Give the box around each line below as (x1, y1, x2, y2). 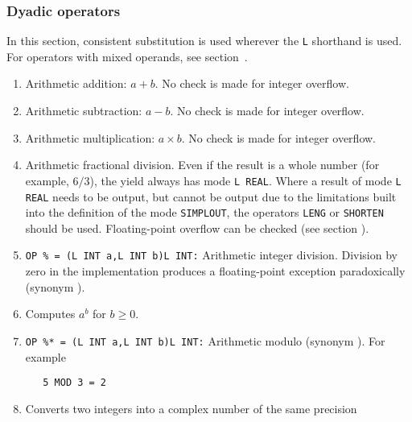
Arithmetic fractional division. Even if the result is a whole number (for (25, 156, 380, 173)
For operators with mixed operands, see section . (6, 48, 248, 64)
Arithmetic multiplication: (25, 129, 155, 146)
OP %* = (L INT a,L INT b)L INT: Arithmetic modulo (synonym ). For (25, 332, 385, 349)
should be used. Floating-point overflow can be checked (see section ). (25, 219, 369, 236)
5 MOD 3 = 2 (43, 377, 107, 389)
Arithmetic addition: (25, 75, 127, 92)
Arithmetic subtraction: (25, 102, 142, 119)
